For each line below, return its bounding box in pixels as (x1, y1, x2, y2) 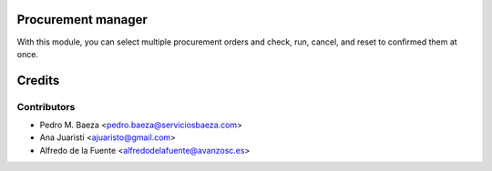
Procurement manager (16, 12, 148, 27)
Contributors (16, 100, 76, 113)
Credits (16, 73, 60, 88)
